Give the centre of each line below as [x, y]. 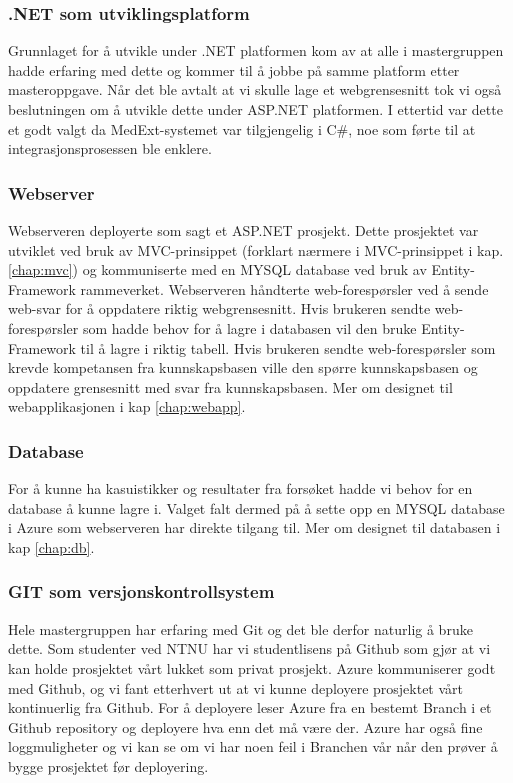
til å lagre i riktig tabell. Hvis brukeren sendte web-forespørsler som [288, 347]
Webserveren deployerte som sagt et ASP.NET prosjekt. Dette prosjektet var [243, 230]
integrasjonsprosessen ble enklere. [110, 148]
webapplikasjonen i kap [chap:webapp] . [127, 406]
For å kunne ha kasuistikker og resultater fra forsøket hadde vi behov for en [240, 488]
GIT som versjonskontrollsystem [141, 591]
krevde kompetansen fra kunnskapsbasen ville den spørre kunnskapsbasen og [243, 367]
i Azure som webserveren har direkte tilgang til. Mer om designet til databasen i [254, 527]
